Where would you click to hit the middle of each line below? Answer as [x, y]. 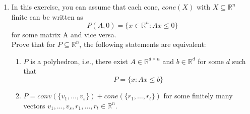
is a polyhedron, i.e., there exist [79, 61]
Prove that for [33, 44]
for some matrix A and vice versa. [64, 34]
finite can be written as [47, 16]
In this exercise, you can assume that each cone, [85, 7]
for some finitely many [198, 96]
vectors [34, 105]
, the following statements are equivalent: [143, 44]
